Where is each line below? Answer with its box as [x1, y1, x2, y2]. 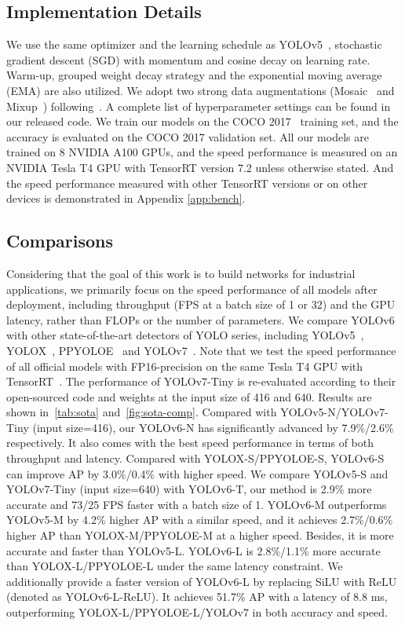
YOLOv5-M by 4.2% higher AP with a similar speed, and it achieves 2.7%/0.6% [6, 511, 393, 528]
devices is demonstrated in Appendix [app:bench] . [6, 190, 246, 207]
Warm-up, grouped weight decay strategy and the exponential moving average [6, 67, 382, 83]
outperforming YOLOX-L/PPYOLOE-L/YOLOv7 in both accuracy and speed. [6, 604, 388, 620]
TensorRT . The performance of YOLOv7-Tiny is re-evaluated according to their [6, 373, 396, 390]
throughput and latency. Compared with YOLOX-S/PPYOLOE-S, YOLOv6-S [6, 450, 385, 467]
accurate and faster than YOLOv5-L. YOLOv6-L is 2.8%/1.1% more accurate [6, 542, 381, 558]
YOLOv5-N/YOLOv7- [280, 404, 389, 420]
